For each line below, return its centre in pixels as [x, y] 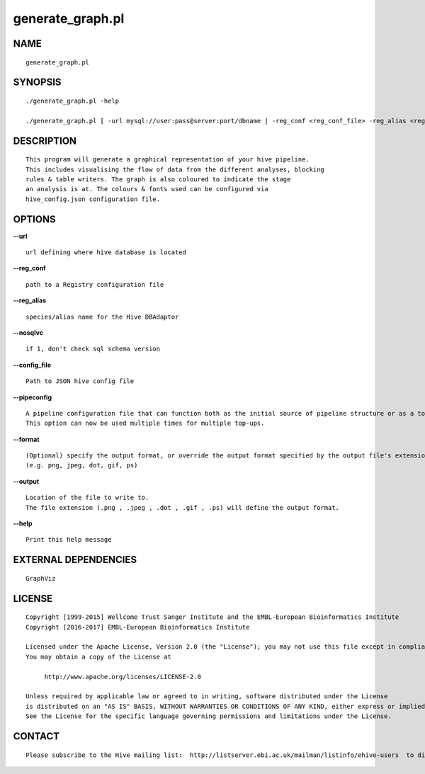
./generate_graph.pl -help [73, 101]
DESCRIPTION [45, 141]
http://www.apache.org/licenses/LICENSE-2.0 [123, 677]
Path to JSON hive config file [80, 381]
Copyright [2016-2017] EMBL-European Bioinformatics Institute [138, 627]
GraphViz [41, 578]
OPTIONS [34, 219]
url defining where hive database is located [106, 252]
